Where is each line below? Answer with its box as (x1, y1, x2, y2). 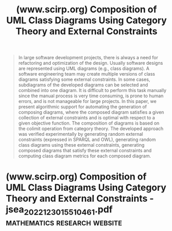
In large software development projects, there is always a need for (18, 55, 158, 61)
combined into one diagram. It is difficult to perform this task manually (18, 87, 167, 94)
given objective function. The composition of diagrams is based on (18, 120, 160, 127)
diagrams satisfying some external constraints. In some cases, (18, 76, 150, 83)
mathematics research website (6, 216, 122, 228)
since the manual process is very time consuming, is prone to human (18, 93, 164, 99)
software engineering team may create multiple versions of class (18, 71, 155, 77)
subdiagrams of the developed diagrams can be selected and (18, 82, 148, 88)
